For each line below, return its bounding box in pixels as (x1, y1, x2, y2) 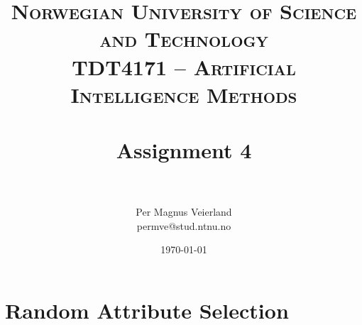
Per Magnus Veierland (136, 204, 232, 219)
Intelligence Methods (70, 79, 297, 109)
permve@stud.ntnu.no (136, 218, 231, 233)
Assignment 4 (116, 136, 252, 165)
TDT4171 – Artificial (72, 52, 296, 81)
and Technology (99, 24, 268, 53)
